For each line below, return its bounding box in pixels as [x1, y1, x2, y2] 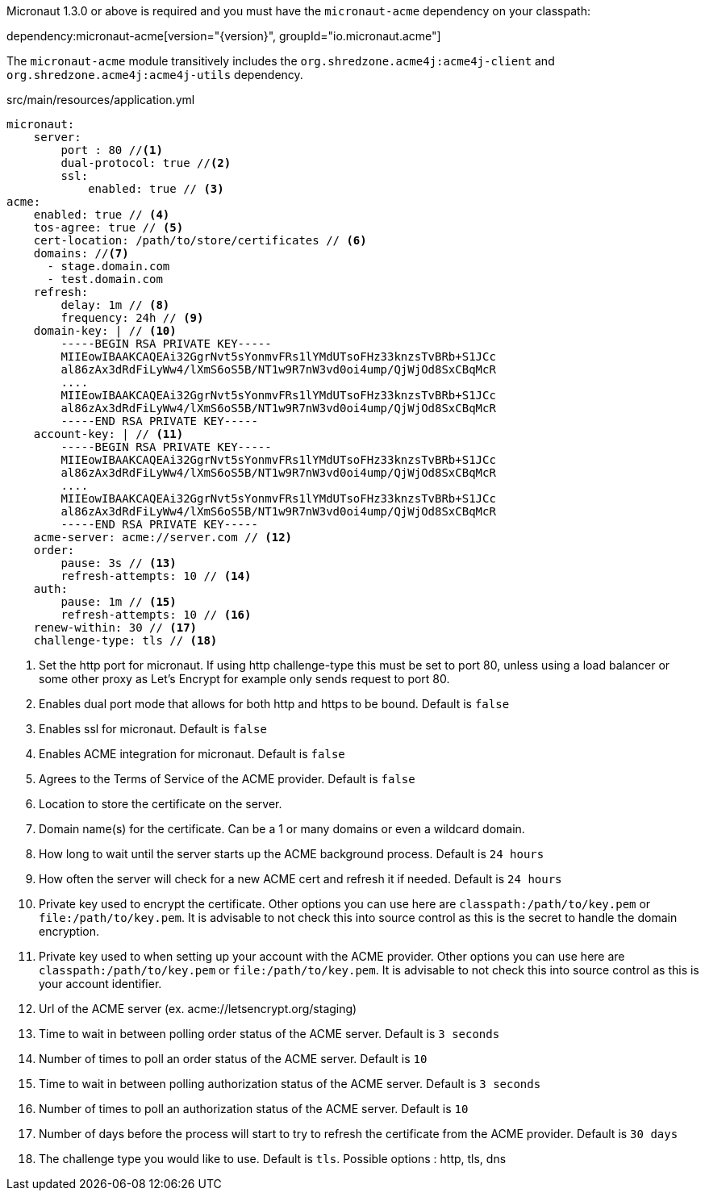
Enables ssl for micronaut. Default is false [39, 722, 267, 736]
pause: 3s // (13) [60, 557, 177, 569]
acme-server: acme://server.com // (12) [33, 531, 293, 544]
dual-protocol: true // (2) [60, 156, 232, 169]
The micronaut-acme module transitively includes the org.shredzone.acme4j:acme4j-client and [6, 54, 555, 68]
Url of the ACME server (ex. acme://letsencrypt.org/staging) [39, 1002, 357, 1016]
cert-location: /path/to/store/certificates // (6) [33, 234, 367, 247]
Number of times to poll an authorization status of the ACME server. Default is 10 [39, 1102, 469, 1116]
